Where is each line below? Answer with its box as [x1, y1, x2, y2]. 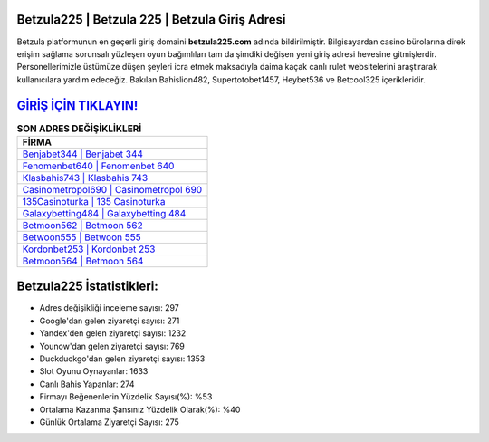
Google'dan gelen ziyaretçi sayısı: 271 [39, 315, 180, 326]
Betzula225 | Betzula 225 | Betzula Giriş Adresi [16, 12, 286, 27]
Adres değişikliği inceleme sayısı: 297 [39, 303, 180, 313]
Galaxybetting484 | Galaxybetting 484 [22, 207, 187, 219]
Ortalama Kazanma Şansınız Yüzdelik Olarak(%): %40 [39, 404, 241, 415]
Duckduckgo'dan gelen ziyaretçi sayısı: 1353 [39, 353, 206, 364]
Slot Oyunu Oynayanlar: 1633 [39, 366, 149, 377]
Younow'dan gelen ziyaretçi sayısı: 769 [39, 341, 185, 351]
